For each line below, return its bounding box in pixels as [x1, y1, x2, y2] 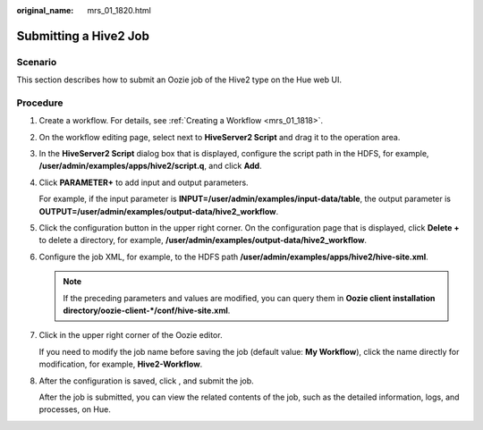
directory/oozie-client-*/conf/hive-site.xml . [63, 305, 231, 316]
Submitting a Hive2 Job [16, 28, 149, 44]
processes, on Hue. [38, 404, 111, 415]
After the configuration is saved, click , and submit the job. [38, 375, 254, 386]
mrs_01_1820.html [87, 5, 151, 15]
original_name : [16, 5, 74, 15]
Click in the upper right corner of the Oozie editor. [38, 330, 223, 341]
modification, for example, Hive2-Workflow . [38, 358, 203, 370]
